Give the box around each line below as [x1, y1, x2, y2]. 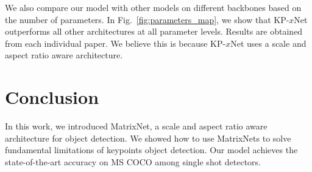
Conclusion [5, 84, 99, 109]
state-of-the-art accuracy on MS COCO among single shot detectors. [5, 155, 261, 168]
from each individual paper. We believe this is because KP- [5, 36, 226, 49]
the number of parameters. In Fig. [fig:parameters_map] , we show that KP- [5, 13, 289, 26]
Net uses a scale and [230, 36, 307, 49]
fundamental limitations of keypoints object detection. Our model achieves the [5, 143, 298, 156]
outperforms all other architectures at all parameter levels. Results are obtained [5, 25, 303, 38]
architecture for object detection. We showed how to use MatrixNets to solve [5, 131, 291, 144]
